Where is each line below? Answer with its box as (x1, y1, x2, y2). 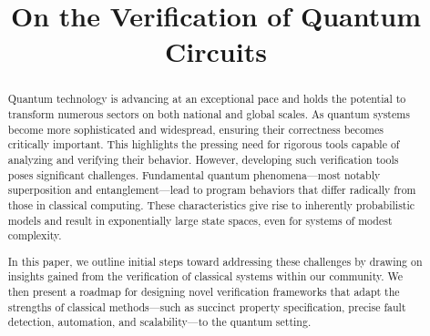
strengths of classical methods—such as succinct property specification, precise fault (7, 299, 406, 314)
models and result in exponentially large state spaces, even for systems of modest (7, 212, 393, 228)
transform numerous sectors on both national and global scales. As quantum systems (7, 107, 410, 122)
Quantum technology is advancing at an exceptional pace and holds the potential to (7, 91, 406, 107)
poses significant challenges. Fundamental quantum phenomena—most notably (7, 167, 381, 182)
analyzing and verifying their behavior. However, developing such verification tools (7, 151, 399, 167)
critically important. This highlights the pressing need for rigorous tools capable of (7, 137, 400, 152)
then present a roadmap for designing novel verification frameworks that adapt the (7, 284, 400, 300)
